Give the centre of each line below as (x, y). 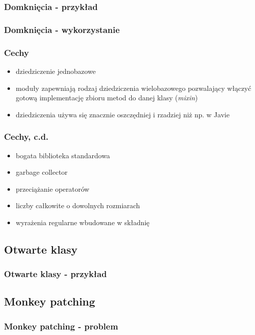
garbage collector (42, 172)
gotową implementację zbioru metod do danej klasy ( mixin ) (107, 98)
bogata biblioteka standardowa (63, 155)
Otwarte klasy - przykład (55, 274)
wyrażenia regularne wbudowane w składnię (83, 222)
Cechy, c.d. (26, 137)
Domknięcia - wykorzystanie (62, 29)
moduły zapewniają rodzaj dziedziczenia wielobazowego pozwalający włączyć (133, 88)
